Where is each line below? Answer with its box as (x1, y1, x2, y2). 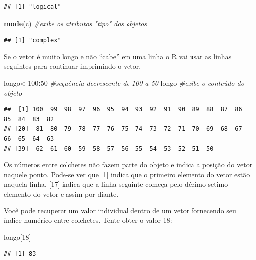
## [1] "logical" (4, 3, 61, 10)
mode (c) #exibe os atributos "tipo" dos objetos (4, 18, 147, 28)
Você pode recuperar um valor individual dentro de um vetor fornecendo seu (4, 205, 236, 215)
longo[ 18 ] (4, 231, 31, 242)
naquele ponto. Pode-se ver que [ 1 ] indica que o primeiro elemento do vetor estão (4, 169, 250, 179)
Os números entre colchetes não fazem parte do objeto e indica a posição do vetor (4, 159, 253, 170)
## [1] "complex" (4, 37, 61, 44)
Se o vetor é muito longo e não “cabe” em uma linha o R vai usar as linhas (4, 51, 232, 61)
